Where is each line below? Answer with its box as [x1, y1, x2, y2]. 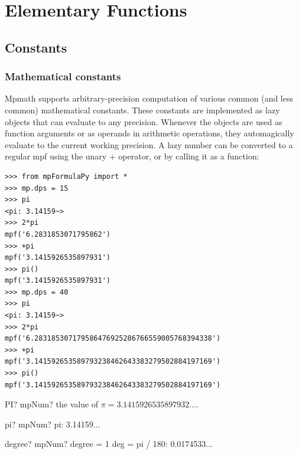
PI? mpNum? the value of [5, 398, 99, 410]
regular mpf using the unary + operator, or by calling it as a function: [5, 150, 259, 162]
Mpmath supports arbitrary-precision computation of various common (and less [5, 92, 294, 104]
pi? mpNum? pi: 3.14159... [5, 417, 100, 430]
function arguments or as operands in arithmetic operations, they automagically [5, 127, 294, 139]
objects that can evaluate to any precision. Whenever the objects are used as [5, 115, 282, 128]
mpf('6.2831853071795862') [5, 230, 110, 239]
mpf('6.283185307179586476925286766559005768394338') [5, 334, 221, 343]
